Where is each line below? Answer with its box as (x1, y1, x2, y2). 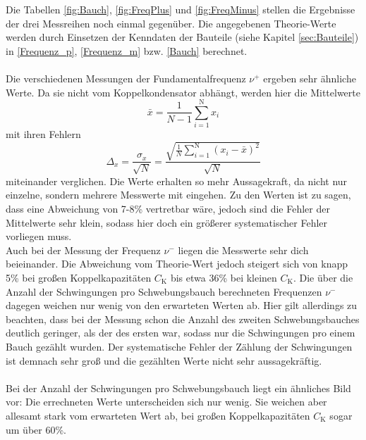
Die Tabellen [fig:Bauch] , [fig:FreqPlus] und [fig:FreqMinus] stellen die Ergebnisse (6, 2, 355, 16)
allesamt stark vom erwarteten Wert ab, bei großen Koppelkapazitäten (6, 408, 310, 422)
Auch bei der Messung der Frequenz (6, 242, 161, 257)
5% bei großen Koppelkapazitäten (6, 270, 152, 284)
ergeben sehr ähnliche (263, 70, 356, 85)
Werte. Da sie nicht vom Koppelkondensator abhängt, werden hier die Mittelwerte (6, 84, 360, 99)
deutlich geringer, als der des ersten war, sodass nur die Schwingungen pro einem (6, 325, 355, 340)
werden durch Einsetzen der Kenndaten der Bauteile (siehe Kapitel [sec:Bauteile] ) (6, 30, 359, 44)
